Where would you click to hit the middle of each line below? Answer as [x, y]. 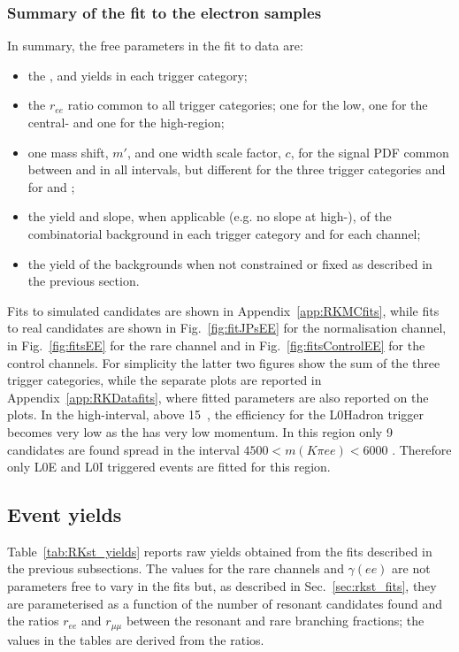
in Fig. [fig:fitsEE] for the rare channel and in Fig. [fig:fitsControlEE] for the [216, 345]
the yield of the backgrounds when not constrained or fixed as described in [230, 263]
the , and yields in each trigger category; [138, 75]
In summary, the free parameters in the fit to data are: [155, 46]
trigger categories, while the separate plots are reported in [164, 380]
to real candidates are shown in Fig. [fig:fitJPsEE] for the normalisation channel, [227, 328]
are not [411, 568]
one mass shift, [68, 152]
